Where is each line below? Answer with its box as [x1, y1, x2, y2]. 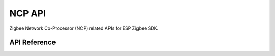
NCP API [9, 8, 46, 19]
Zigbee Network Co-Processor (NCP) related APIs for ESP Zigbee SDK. [9, 25, 159, 31]
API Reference [9, 38, 56, 47]
